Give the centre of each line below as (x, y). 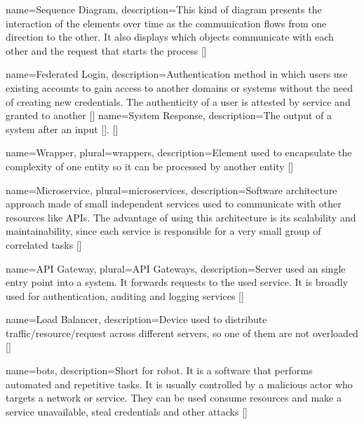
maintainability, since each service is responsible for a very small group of (163, 231)
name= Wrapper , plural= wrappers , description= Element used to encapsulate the (179, 152)
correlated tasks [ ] (44, 244)
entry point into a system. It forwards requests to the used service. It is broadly (177, 282)
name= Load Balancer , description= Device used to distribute (136, 319)
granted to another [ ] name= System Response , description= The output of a (169, 115)
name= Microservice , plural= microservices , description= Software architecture (171, 190)
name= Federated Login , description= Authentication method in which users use (177, 74)
